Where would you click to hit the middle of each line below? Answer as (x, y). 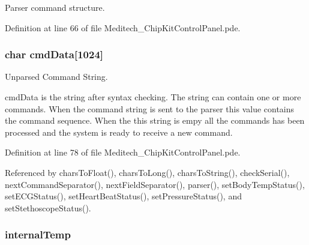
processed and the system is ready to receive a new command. (119, 132)
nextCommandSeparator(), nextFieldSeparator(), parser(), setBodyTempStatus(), (155, 184)
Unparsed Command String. (56, 77)
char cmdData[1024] (54, 54)
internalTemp (38, 234)
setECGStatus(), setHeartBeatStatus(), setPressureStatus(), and (123, 196)
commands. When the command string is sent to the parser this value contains (150, 108)
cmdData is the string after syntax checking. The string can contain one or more (153, 97)
